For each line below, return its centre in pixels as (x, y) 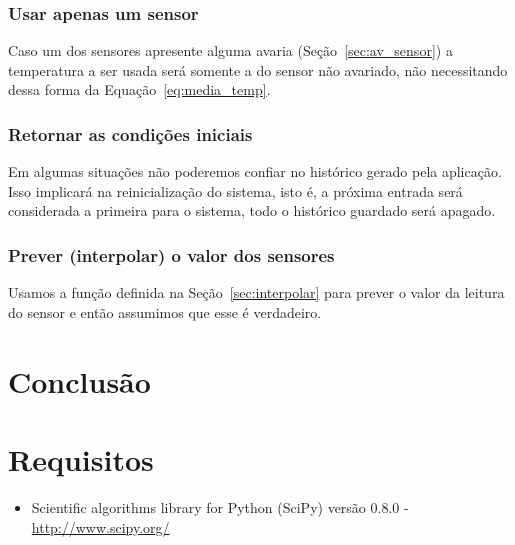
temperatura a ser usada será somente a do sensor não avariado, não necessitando (258, 69)
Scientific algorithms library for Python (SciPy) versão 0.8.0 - (220, 506)
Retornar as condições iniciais (130, 133)
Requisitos (81, 458)
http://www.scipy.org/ (100, 526)
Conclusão (79, 380)
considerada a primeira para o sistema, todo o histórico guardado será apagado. (252, 210)
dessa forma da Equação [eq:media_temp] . (139, 89)
